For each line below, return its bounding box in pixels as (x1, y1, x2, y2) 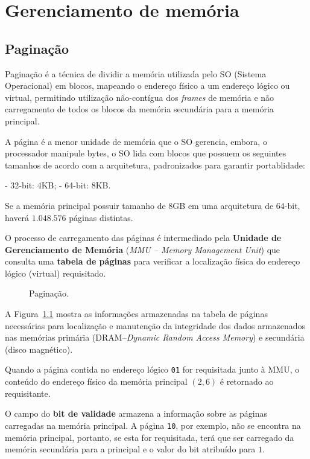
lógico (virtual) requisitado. (5, 266, 106, 279)
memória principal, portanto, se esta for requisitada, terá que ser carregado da (5, 431, 294, 443)
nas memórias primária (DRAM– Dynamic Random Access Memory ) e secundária (5, 331, 305, 344)
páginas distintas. (69, 211, 133, 223)
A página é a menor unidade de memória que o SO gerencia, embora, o (5, 135, 267, 147)
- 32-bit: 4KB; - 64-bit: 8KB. (5, 179, 111, 191)
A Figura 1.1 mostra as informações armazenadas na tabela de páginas (5, 307, 268, 320)
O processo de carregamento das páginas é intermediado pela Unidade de (5, 231, 282, 244)
